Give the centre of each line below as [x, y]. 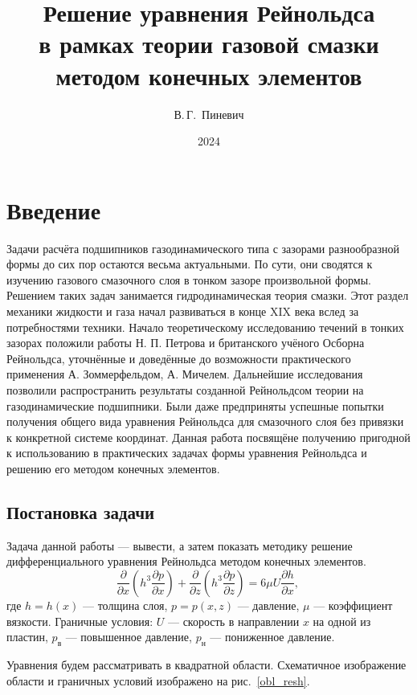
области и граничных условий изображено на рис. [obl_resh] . [158, 680]
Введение [54, 209]
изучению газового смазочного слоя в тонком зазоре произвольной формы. [189, 279]
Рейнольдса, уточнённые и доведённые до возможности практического [179, 358]
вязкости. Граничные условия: [80, 621]
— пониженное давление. [272, 637]
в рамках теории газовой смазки [209, 44]
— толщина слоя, [125, 605]
